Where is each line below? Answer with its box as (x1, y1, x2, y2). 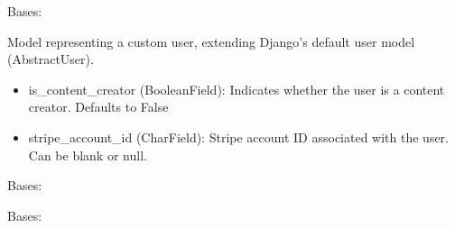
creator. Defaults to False (28, 97, 169, 116)
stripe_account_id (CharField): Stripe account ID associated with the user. (28, 127, 450, 146)
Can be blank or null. (28, 145, 147, 164)
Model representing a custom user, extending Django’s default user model (7, 32, 415, 50)
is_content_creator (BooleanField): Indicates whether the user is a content (28, 79, 445, 98)
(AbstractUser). (7, 50, 94, 68)
